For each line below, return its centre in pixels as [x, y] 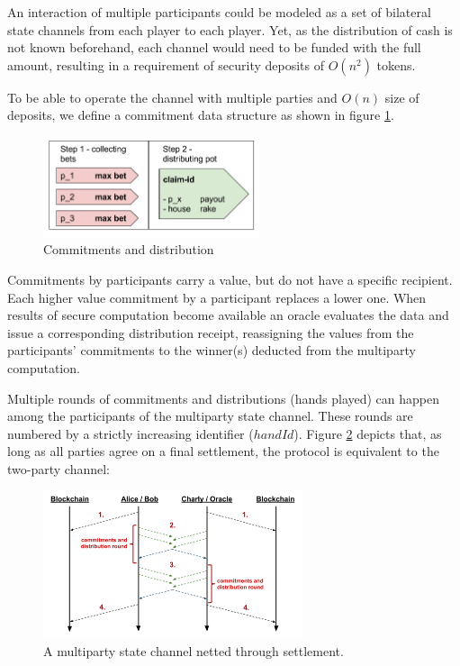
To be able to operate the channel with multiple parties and [172, 97]
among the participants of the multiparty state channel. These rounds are [210, 416]
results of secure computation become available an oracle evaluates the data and [228, 315]
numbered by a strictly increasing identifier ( [131, 433]
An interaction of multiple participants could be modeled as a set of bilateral [219, 12]
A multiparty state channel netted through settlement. [194, 651]
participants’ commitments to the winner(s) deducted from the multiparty [212, 350]
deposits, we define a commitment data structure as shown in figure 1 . [201, 115]
